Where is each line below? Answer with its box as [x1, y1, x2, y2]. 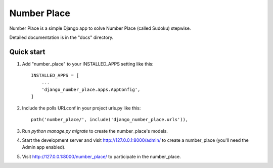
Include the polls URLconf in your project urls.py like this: [22, 105, 141, 111]
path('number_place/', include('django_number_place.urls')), [31, 117, 189, 123]
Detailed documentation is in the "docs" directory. [9, 34, 114, 40]
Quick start [9, 47, 45, 56]
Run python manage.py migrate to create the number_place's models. [22, 128, 168, 134]
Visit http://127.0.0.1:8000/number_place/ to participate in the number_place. [22, 153, 181, 159]
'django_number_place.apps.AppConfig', [41, 87, 141, 93]
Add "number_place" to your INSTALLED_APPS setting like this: [22, 61, 154, 67]
